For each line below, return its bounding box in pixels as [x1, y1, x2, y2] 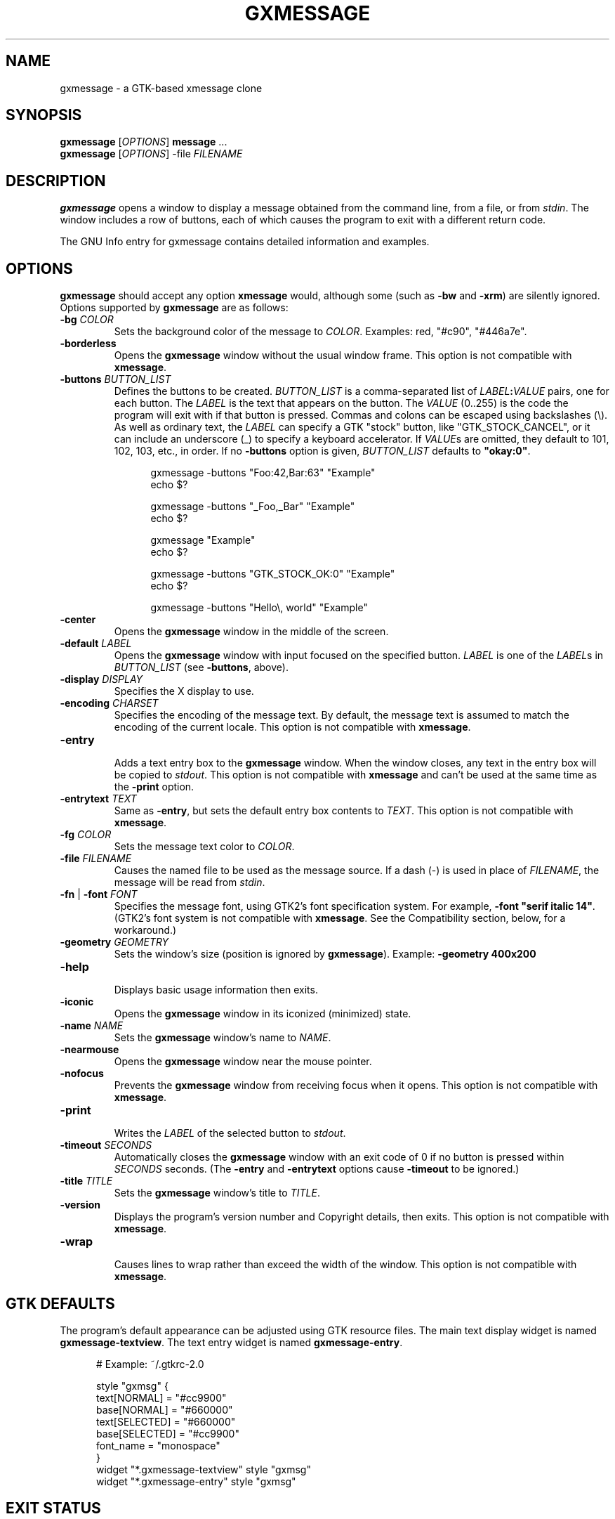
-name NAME [60, 1019, 124, 1032]
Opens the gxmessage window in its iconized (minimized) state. [114, 1008, 411, 1020]
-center [60, 613, 96, 626]
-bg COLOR [60, 313, 114, 326]
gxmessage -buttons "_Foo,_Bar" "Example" [150, 500, 355, 513]
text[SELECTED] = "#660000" [96, 1415, 236, 1428]
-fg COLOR [60, 828, 112, 841]
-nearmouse [60, 1043, 119, 1056]
